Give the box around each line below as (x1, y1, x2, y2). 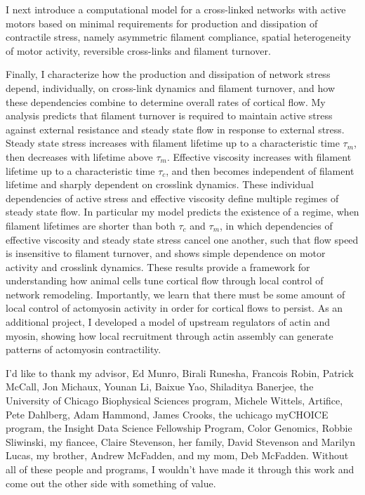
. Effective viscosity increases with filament (166, 149, 352, 164)
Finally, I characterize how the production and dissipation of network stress (6, 67, 331, 81)
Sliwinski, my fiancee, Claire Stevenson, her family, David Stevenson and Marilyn (6, 434, 355, 449)
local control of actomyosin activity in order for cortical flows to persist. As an (6, 301, 343, 315)
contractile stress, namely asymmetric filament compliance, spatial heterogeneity (6, 29, 352, 44)
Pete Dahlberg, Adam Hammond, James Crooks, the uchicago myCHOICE (6, 407, 328, 421)
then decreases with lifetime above (6, 149, 153, 164)
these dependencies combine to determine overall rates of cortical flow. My (6, 94, 326, 109)
